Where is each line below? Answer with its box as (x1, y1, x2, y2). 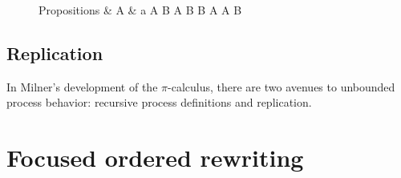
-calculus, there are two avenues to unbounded (168, 78, 395, 95)
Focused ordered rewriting (6, 141, 304, 174)
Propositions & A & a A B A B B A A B (38, 2, 242, 18)
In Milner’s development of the (6, 78, 158, 95)
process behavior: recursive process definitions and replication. (6, 94, 312, 111)
